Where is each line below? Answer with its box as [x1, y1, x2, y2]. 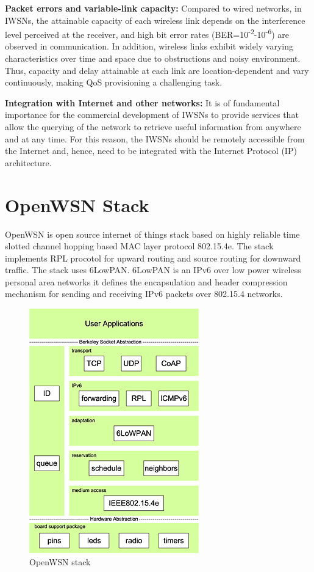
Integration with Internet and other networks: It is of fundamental [5, 96, 280, 109]
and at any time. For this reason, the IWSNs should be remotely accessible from [5, 132, 305, 145]
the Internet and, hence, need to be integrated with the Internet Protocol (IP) [5, 144, 297, 157]
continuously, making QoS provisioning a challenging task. [5, 76, 223, 89]
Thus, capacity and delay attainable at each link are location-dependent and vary [5, 64, 309, 76]
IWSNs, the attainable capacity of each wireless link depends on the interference [5, 13, 305, 26]
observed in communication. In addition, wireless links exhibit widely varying [5, 40, 293, 53]
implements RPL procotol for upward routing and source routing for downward [5, 251, 301, 264]
